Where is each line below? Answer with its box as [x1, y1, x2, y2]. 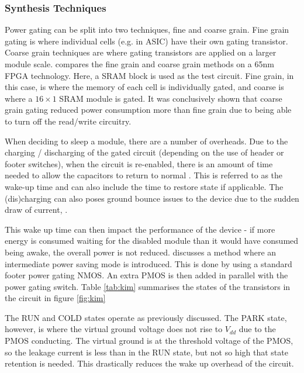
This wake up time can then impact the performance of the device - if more [5, 223, 275, 235]
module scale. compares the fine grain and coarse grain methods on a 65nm [5, 58, 274, 70]
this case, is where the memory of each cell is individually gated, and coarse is [5, 81, 284, 93]
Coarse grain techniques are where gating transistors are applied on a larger [5, 46, 277, 58]
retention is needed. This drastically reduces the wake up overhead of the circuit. [5, 357, 294, 369]
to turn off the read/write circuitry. [5, 115, 132, 127]
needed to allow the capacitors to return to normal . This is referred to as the [5, 169, 283, 181]
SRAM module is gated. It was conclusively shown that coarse [59, 92, 282, 104]
